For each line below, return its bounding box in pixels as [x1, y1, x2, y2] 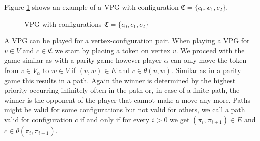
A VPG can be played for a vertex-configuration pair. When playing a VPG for [4, 35, 250, 46]
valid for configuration [4, 114, 73, 124]
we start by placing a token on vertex [55, 45, 171, 55]
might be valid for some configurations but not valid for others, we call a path [4, 104, 245, 115]
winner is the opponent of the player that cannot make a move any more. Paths [4, 94, 251, 105]
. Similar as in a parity [171, 64, 241, 75]
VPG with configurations [24, 18, 102, 29]
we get [170, 114, 190, 124]
